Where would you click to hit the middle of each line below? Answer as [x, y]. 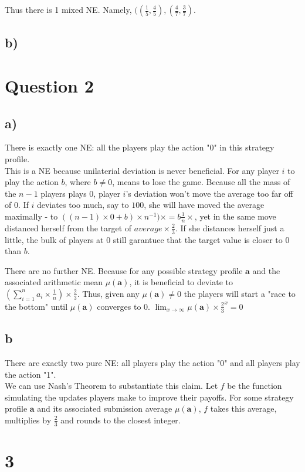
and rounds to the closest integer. [121, 420]
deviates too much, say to [83, 205]
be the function [255, 386]
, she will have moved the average [204, 205]
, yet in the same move [235, 216]
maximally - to [31, 216]
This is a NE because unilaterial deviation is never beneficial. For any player [142, 170]
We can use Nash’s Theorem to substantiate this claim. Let [111, 386]
